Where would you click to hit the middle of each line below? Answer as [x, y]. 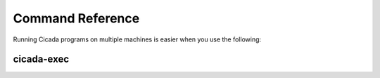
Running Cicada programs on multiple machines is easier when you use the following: [137, 39]
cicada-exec [41, 59]
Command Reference [76, 18]
